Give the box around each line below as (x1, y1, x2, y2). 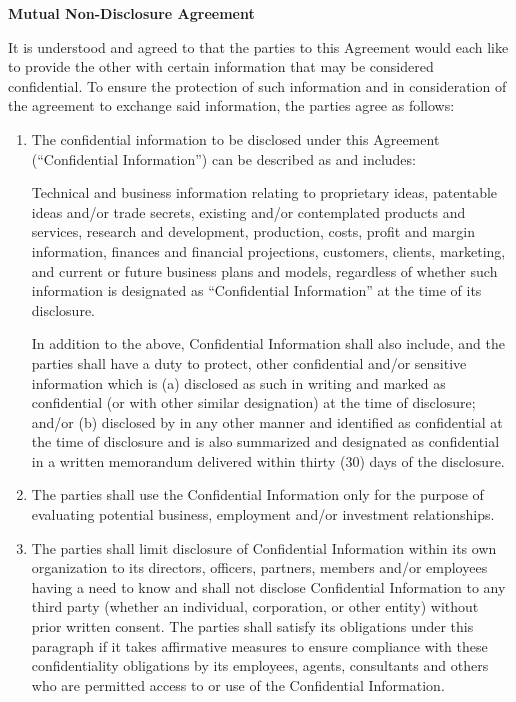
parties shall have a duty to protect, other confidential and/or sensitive (31, 352, 467, 373)
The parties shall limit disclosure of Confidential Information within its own (31, 537, 497, 558)
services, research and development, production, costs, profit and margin (31, 221, 475, 242)
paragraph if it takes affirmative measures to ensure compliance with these (31, 635, 488, 656)
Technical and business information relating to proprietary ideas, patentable (31, 182, 498, 203)
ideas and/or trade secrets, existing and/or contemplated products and (31, 201, 466, 222)
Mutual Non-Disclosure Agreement (8, 3, 255, 23)
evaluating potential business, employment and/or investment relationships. (31, 504, 495, 525)
